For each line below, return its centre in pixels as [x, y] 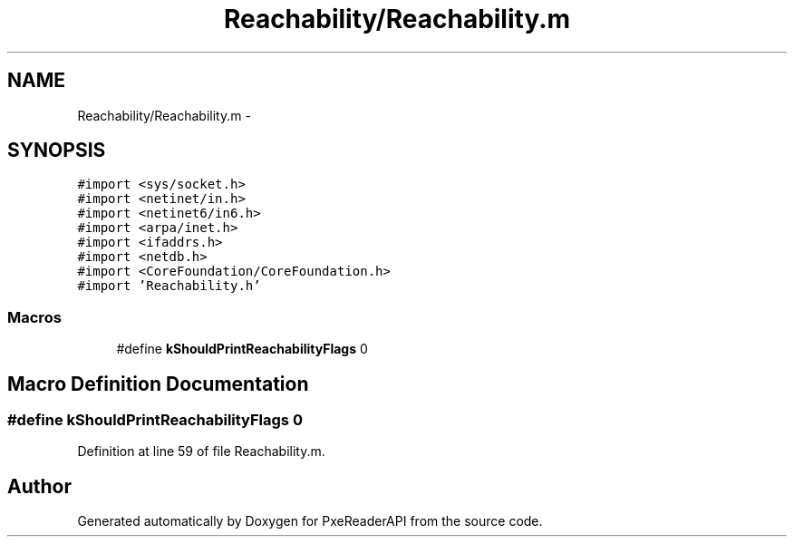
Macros [34, 317]
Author [39, 486]
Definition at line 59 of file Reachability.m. [201, 452]
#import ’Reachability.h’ [169, 286]
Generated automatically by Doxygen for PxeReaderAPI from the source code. [310, 521]
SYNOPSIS [57, 151]
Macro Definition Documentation [158, 384]
